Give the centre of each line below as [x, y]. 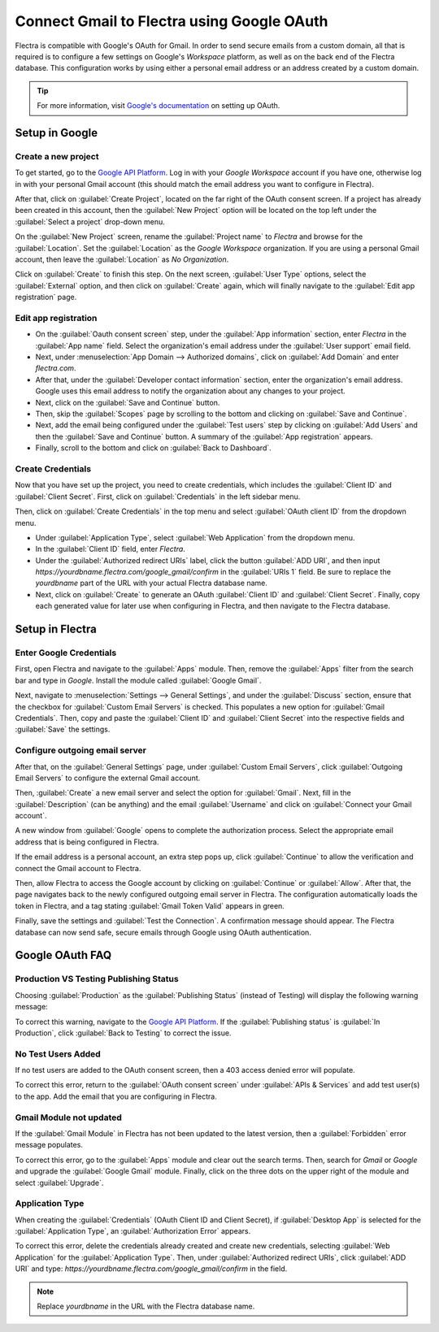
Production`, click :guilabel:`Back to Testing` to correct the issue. [123, 1033]
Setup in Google [56, 133]
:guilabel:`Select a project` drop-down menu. [90, 221]
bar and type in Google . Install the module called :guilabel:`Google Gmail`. [138, 680]
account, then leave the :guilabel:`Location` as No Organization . [122, 259]
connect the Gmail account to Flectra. [78, 868]
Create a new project [57, 156]
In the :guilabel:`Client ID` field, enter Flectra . [111, 549]
